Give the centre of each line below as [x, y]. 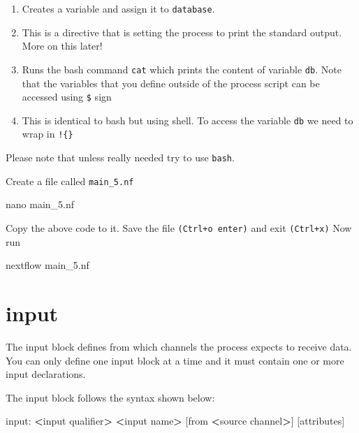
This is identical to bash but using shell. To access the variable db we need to [188, 120]
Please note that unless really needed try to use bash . [120, 157]
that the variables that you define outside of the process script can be [171, 83]
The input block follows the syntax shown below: [110, 397]
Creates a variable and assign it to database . [118, 8]
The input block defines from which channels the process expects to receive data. [179, 346]
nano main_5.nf [40, 204]
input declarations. [46, 374]
